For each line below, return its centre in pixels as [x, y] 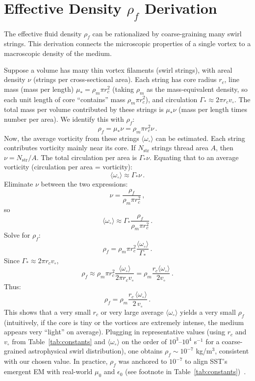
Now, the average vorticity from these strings [72, 138]
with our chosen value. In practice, [56, 361]
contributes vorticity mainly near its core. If [70, 148]
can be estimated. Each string [200, 138]
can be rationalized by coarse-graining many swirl [167, 33]
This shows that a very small [47, 312]
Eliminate [19, 183]
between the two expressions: [84, 183]
